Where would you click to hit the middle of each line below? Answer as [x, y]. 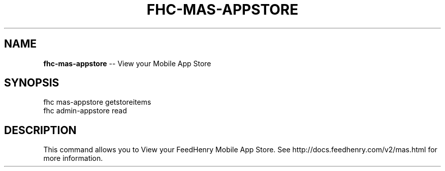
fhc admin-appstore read [85, 111]
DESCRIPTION [40, 130]
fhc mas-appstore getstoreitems [97, 102]
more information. [73, 158]
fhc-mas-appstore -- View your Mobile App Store [127, 63]
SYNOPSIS [32, 83]
